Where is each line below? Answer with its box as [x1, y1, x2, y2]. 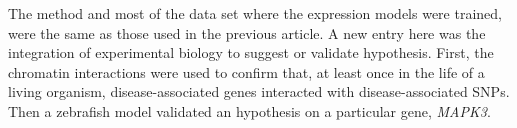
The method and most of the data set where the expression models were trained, [8, 3, 502, 23]
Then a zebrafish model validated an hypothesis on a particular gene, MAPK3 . [8, 100, 491, 121]
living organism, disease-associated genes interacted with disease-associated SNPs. [8, 81, 510, 102]
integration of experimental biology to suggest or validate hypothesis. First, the [8, 42, 494, 63]
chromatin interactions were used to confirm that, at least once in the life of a [8, 61, 485, 82]
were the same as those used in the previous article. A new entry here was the [8, 22, 486, 43]
